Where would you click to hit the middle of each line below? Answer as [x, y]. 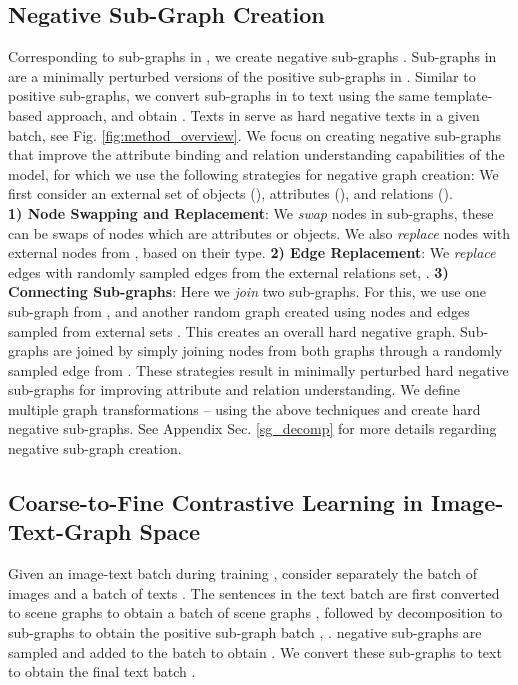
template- [463, 95]
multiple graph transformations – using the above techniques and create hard [244, 408]
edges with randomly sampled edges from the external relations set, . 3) [228, 271]
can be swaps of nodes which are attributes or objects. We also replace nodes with [259, 232]
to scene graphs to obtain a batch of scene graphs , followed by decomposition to [255, 612]
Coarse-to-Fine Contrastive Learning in [216, 502]
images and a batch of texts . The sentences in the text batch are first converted [254, 592]
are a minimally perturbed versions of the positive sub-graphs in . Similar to [242, 75]
